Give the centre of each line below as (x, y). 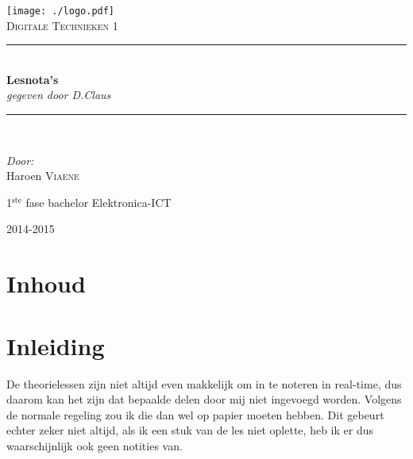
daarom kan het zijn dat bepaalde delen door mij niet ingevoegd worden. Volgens (204, 399)
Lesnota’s (33, 79)
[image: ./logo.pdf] (61, 11)
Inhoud (46, 283)
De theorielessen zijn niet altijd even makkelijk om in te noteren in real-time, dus (204, 383)
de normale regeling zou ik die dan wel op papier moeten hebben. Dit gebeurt (195, 414)
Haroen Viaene (43, 176)
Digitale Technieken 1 (62, 25)
